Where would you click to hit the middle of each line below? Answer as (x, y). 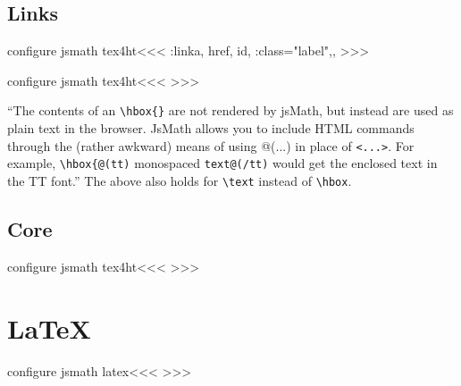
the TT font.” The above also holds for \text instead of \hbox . (180, 180)
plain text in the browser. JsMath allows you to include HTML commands (211, 128)
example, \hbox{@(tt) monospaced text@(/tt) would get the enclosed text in (222, 163)
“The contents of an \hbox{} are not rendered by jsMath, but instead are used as (230, 110)
